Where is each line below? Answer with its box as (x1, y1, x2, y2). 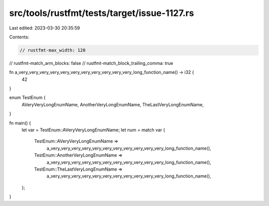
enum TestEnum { (9, 95, 46, 101)
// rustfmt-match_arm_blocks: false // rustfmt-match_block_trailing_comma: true (9, 60, 173, 66)
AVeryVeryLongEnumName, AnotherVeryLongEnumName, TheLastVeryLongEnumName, (21, 101, 204, 107)
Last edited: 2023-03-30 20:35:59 (9, 25, 80, 31)
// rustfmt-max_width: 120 (19, 47, 86, 53)
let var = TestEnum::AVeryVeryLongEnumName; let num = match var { (21, 127, 165, 133)
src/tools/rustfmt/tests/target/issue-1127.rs (9, 7, 194, 18)
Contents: (9, 34, 29, 40)
